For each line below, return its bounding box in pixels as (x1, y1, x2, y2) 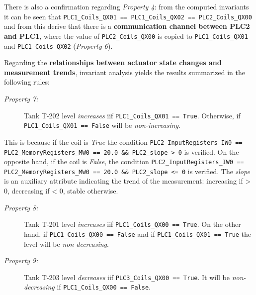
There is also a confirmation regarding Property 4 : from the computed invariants (4, 1, 249, 11)
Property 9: (4, 255, 38, 266)
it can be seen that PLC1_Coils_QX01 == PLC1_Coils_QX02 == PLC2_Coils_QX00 (4, 11, 252, 21)
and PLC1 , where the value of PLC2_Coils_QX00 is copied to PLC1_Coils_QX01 (4, 30, 248, 41)
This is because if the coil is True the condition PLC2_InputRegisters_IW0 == (4, 136, 243, 147)
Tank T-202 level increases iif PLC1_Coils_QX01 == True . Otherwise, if (24, 110, 241, 120)
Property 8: (4, 202, 38, 212)
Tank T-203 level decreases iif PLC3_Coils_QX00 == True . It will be (24, 272, 230, 282)
